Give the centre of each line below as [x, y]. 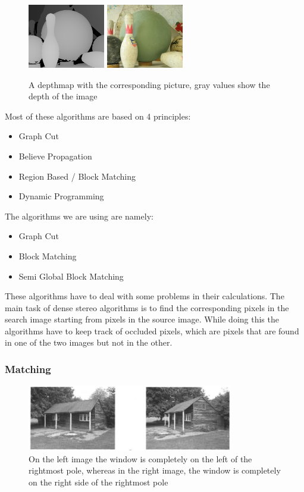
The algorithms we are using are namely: [79, 216]
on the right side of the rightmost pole [98, 482]
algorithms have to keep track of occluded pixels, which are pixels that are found [152, 330]
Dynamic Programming [61, 196]
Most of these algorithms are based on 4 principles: [98, 116]
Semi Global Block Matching [71, 276]
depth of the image [63, 96]
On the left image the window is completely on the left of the [140, 458]
